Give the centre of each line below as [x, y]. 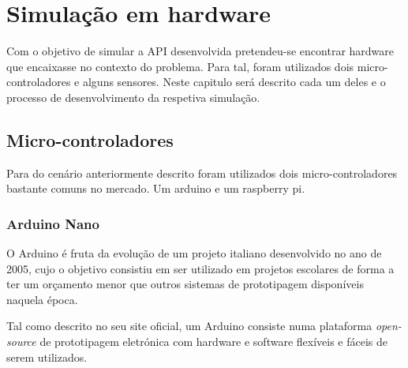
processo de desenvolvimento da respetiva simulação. [133, 97]
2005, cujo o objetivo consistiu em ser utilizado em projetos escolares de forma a [200, 268]
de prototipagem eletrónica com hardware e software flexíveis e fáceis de [214, 342]
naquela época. [42, 299]
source [21, 342]
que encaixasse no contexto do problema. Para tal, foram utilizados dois [180, 66]
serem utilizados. [47, 357]
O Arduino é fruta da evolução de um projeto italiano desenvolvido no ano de [194, 253]
